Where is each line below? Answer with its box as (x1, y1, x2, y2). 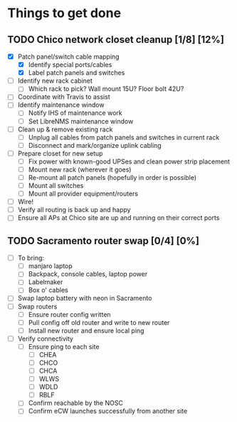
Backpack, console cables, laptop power (28, 270, 148, 278)
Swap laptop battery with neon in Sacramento (17, 294, 152, 303)
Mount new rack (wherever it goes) (28, 165, 132, 174)
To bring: (17, 253, 45, 262)
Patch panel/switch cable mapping (17, 52, 120, 61)
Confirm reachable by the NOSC (28, 398, 123, 408)
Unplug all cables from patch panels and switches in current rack (28, 133, 220, 141)
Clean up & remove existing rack (17, 125, 113, 134)
